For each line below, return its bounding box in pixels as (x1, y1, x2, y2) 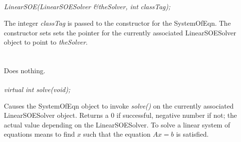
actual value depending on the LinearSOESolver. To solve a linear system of (4, 119, 230, 129)
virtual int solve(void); (4, 84, 70, 95)
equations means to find (4, 129, 75, 139)
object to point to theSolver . (4, 37, 88, 47)
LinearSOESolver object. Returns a (4, 110, 109, 120)
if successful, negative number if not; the (116, 110, 237, 120)
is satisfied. (176, 129, 209, 139)
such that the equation (83, 129, 151, 139)
